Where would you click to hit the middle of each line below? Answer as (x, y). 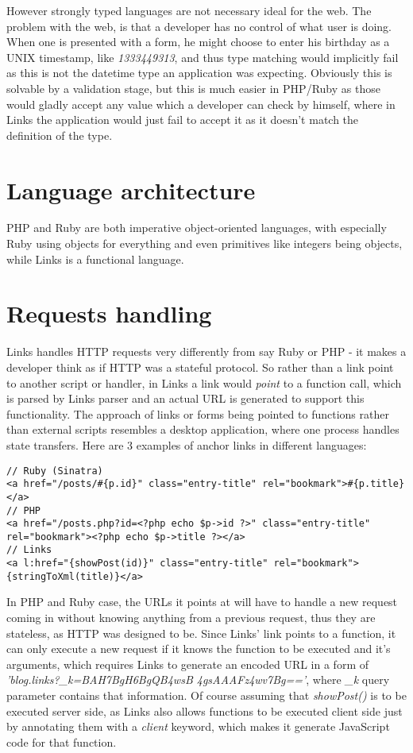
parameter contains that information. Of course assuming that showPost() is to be (206, 695)
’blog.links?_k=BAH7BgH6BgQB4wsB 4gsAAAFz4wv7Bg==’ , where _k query (198, 680)
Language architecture (131, 189)
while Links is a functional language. (95, 259)
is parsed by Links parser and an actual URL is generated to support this (185, 398)
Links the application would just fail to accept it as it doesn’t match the (183, 120)
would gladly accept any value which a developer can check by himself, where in (201, 104)
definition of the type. (60, 135)
